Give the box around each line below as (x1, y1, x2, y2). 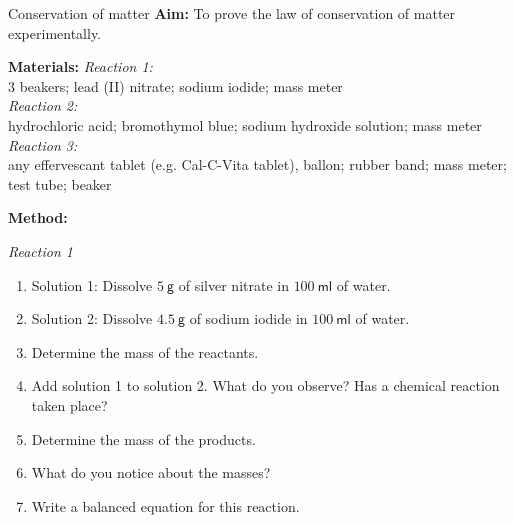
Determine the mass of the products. (31, 428, 256, 449)
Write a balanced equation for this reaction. (31, 495, 300, 516)
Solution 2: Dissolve (31, 308, 153, 329)
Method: (8, 207, 68, 228)
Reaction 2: (8, 95, 78, 116)
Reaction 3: (8, 134, 78, 155)
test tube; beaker (8, 173, 112, 194)
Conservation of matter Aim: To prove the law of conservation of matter (8, 3, 456, 23)
